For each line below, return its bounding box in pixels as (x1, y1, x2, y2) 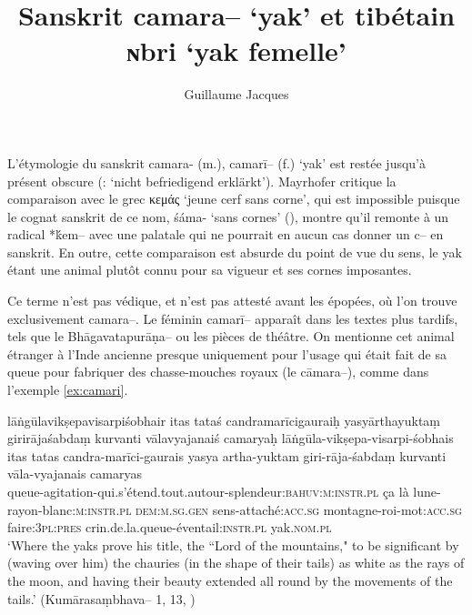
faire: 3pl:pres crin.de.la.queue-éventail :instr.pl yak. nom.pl (7, 518, 332, 537)
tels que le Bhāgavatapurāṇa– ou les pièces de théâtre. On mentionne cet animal (7, 327, 455, 346)
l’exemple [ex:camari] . (7, 380, 128, 399)
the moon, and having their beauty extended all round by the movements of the (7, 570, 453, 590)
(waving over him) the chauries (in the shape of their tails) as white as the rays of (7, 553, 465, 572)
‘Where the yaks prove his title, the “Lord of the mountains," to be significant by (7, 535, 459, 554)
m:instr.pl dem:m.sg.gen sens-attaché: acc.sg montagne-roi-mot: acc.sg (75, 499, 462, 519)
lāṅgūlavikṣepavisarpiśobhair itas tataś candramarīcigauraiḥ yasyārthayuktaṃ (7, 410, 440, 429)
